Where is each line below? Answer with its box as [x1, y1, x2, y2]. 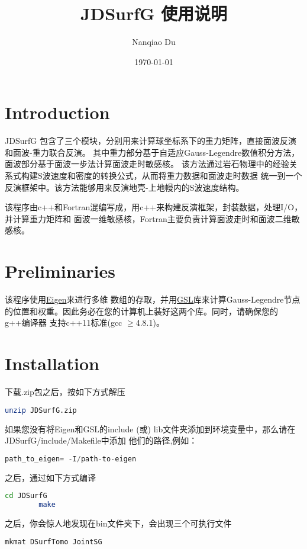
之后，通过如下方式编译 [5, 471, 96, 483]
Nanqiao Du [132, 36, 176, 48]
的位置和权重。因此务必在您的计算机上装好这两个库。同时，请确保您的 [5, 304, 278, 317]
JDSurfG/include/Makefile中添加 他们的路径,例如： [5, 434, 198, 447]
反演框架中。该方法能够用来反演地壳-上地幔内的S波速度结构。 [5, 181, 244, 193]
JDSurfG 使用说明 [80, 1, 228, 25]
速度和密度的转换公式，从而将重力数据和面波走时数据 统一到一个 [50, 169, 302, 182]
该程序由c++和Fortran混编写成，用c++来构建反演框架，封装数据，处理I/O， [5, 201, 303, 213]
